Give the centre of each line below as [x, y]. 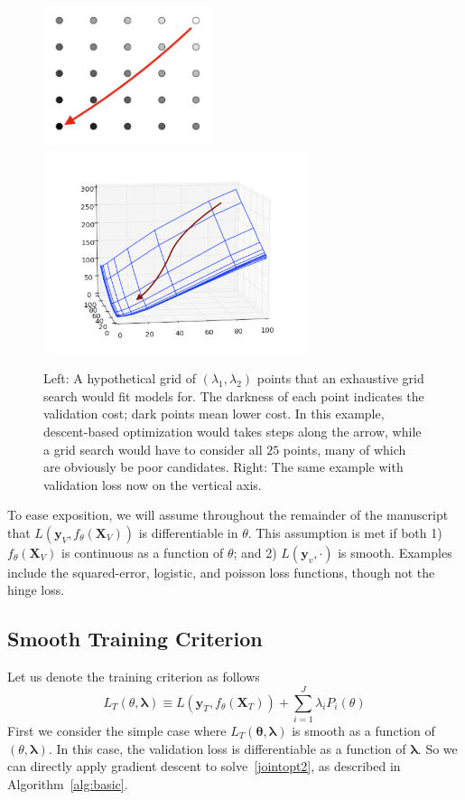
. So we [437, 748]
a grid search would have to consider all [153, 449]
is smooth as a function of [363, 730]
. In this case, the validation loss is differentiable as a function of [227, 748]
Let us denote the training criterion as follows [134, 677]
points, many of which [344, 449]
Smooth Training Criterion [135, 639]
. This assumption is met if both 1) [345, 532]
